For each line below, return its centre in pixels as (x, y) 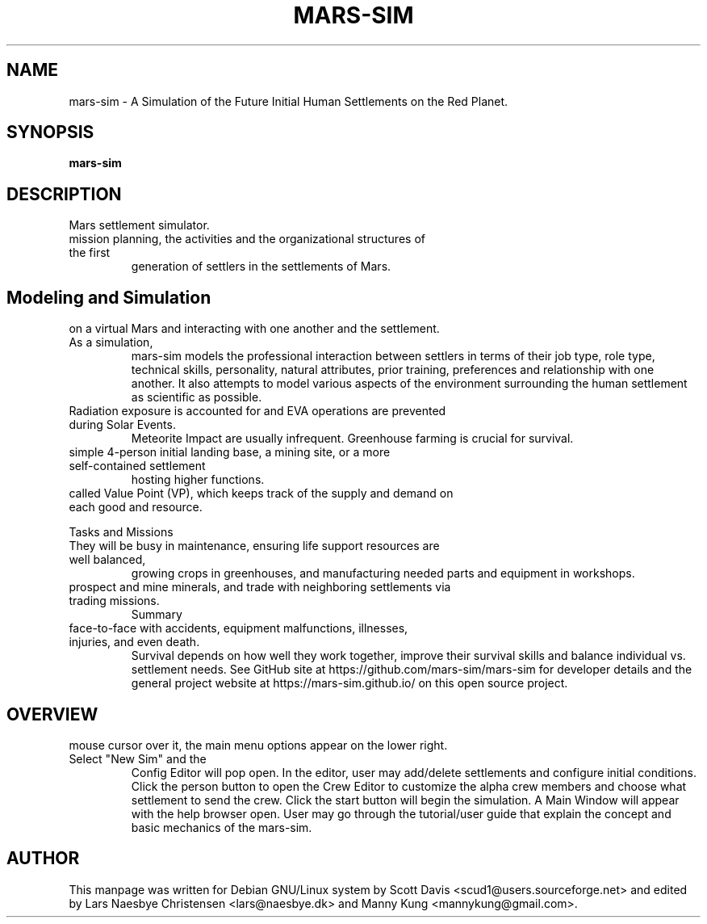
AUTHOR (43, 859)
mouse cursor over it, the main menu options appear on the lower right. (258, 745)
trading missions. (114, 601)
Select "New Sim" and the (138, 758)
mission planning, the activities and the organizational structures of (247, 239)
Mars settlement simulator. (139, 225)
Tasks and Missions (121, 532)
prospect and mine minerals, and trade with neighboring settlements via (260, 587)
